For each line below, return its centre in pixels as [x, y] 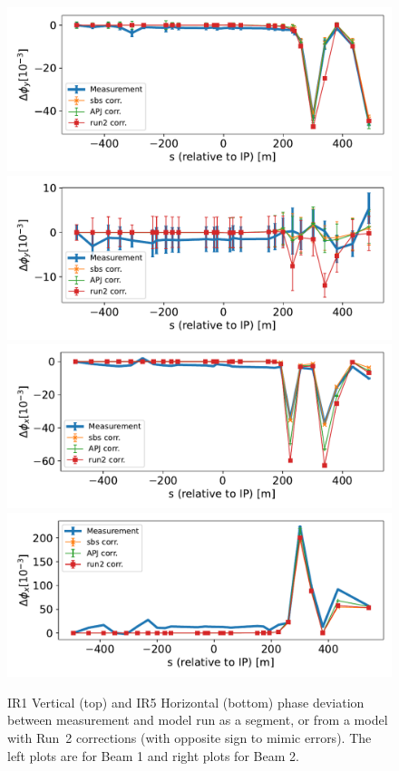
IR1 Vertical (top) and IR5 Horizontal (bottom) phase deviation [186, 702]
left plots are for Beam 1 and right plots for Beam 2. [153, 755]
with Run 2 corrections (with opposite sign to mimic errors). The [190, 737]
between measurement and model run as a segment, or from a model [198, 720]
